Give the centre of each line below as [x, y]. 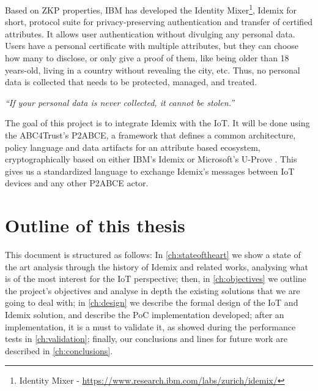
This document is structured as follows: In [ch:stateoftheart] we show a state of [153, 255]
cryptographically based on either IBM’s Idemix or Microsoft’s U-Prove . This [151, 159]
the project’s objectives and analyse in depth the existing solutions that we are [153, 290]
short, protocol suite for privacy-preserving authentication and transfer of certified [159, 22]
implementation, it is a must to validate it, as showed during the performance [150, 326]
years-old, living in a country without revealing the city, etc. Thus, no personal [153, 70]
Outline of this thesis [95, 225]
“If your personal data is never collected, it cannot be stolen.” [120, 102]
